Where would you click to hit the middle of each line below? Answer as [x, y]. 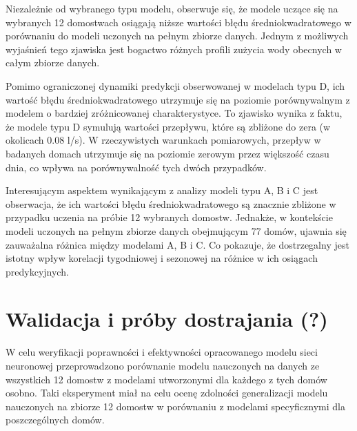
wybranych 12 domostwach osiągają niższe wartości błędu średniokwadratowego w [178, 22]
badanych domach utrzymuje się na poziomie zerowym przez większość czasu [167, 153]
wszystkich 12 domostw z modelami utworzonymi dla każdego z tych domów [166, 379]
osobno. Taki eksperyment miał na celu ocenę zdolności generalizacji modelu [167, 393]
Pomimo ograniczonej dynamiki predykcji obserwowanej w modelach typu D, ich [175, 85]
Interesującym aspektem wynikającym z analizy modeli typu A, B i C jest [162, 190]
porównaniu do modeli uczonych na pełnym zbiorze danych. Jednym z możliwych [177, 36]
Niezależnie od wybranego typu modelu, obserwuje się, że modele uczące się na [172, 8]
